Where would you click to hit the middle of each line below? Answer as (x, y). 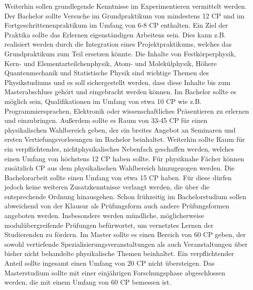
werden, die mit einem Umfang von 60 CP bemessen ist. (88, 282)
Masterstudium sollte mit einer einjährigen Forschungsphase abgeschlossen (115, 272)
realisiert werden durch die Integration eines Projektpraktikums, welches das (118, 44)
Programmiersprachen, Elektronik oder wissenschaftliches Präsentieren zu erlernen (127, 111)
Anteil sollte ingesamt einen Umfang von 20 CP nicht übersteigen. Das (110, 263)
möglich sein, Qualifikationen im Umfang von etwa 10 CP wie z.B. (103, 101)
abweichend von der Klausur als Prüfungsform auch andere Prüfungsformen (117, 206)
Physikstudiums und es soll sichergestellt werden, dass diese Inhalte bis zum (118, 82)
